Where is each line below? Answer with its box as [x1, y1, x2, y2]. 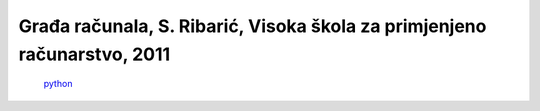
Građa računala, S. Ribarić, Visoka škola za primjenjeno [18, 15, 487, 37]
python [43, 78, 73, 90]
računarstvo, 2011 [18, 43, 171, 65]
